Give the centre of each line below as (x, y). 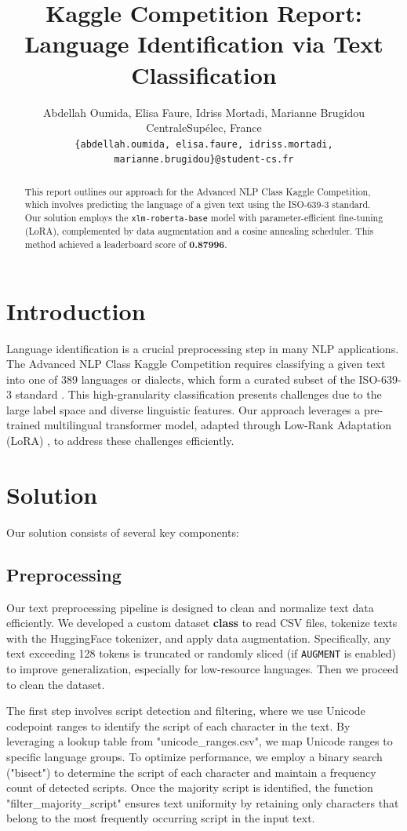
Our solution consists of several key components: (123, 532)
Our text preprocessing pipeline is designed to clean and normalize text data (190, 607)
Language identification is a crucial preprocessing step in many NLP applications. (203, 348)
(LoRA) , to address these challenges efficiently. (120, 441)
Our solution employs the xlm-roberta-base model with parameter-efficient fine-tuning (204, 218)
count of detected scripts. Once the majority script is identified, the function (190, 787)
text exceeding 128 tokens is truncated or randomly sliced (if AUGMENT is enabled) (201, 653)
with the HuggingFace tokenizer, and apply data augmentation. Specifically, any (199, 638)
